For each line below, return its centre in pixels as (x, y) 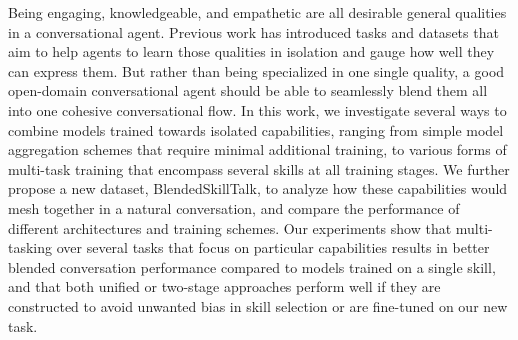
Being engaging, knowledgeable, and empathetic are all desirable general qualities (257, 12)
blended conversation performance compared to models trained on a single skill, (252, 266)
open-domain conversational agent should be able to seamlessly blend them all (248, 90)
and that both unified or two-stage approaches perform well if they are (224, 286)
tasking (30, 247)
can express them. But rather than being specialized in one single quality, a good (256, 70)
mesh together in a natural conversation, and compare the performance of (234, 207)
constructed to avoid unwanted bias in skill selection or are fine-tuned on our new (258, 305)
